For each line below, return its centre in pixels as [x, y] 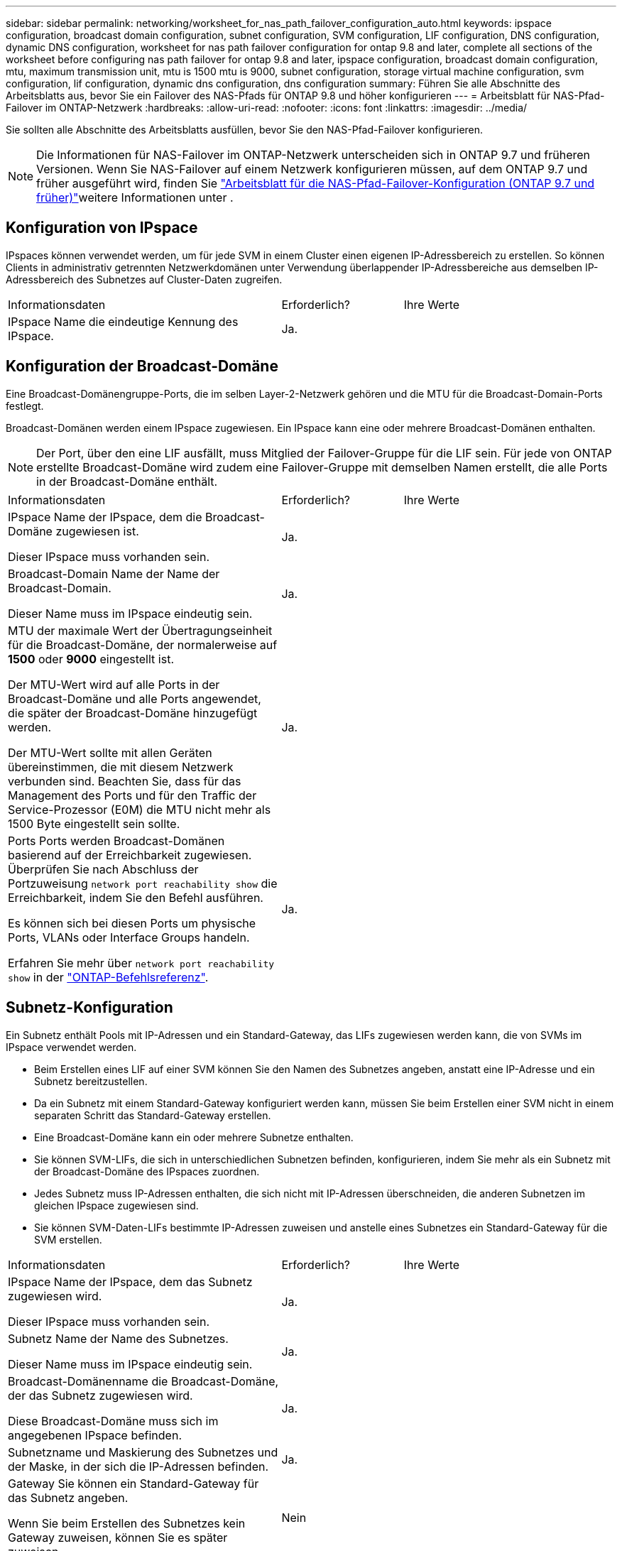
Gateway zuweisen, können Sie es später [118, 1537]
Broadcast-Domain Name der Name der [114, 573]
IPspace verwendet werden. [71, 1047]
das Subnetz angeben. [68, 1497]
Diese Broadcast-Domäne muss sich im [113, 1421]
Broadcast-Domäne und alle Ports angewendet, [135, 698]
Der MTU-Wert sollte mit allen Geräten [110, 752]
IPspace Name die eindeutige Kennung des [123, 321]
